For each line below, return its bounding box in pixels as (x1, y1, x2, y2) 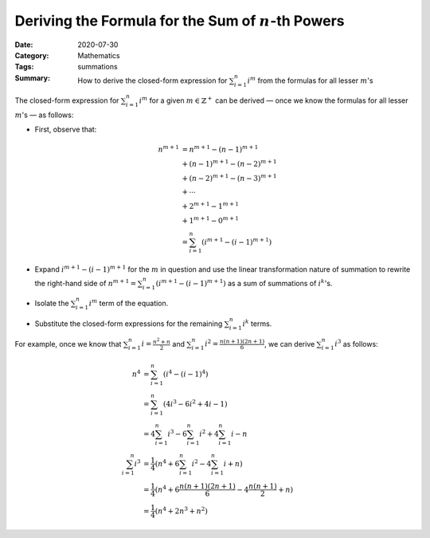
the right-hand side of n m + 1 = (34, 277, 137, 288)
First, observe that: (34, 124, 97, 135)
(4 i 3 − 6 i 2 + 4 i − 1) (163, 399, 228, 408)
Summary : (14, 73, 51, 83)
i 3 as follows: (334, 338, 378, 348)
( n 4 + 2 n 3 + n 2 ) (154, 505, 209, 516)
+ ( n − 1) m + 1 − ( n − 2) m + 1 (182, 158, 277, 168)
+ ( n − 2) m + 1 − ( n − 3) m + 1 (182, 172, 277, 183)
